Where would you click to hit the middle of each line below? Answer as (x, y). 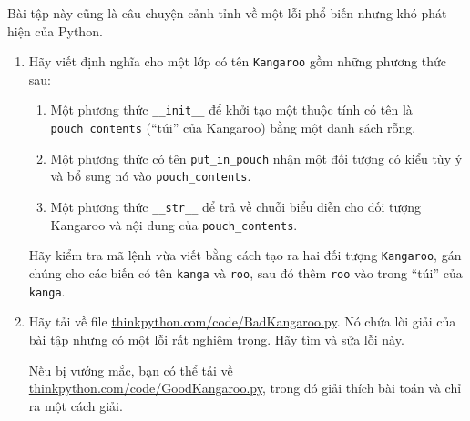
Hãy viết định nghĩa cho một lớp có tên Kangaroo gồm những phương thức (238, 61)
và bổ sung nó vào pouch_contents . (151, 176)
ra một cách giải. (76, 405)
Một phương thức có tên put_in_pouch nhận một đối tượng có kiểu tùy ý (256, 158)
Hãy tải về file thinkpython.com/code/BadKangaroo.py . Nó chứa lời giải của (242, 321)
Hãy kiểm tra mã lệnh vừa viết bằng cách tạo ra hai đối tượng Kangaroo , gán (245, 255)
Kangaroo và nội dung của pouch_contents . (174, 224)
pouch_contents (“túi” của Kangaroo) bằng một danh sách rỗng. (233, 128)
